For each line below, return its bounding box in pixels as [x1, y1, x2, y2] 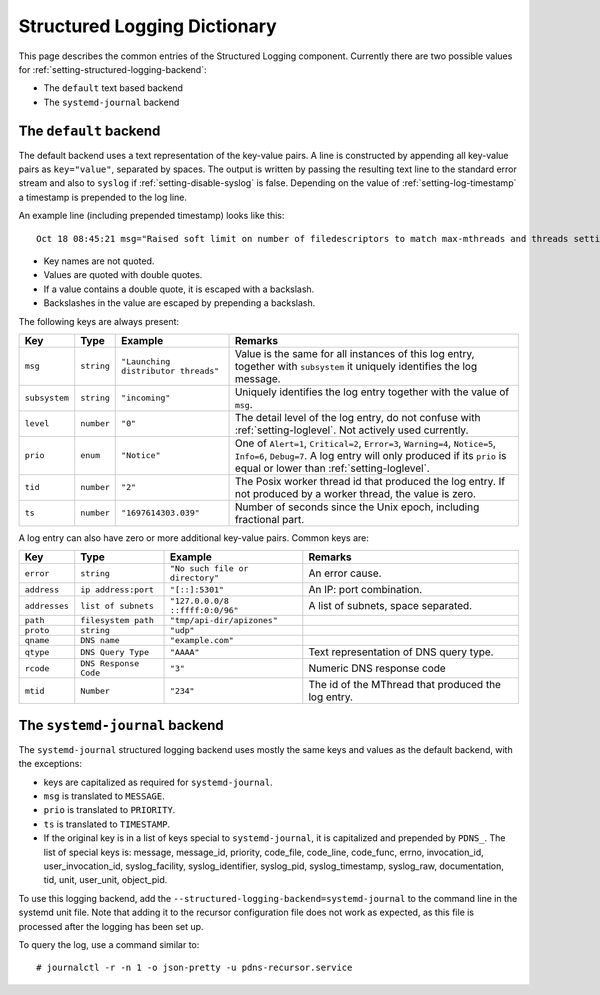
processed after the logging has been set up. [18, 920, 204, 932]
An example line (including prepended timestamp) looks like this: [18, 210, 285, 222]
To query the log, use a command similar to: [18, 938, 200, 950]
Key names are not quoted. [43, 255, 155, 267]
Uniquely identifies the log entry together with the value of [234, 385, 510, 399]
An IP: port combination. [308, 583, 423, 597]
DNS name [80, 635, 120, 646]
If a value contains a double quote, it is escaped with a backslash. [43, 283, 315, 295]
